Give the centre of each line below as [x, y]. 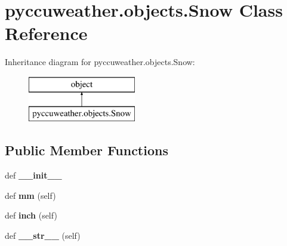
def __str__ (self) [43, 236]
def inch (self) [31, 215]
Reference [46, 33]
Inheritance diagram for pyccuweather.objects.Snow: [100, 62]
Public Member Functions [87, 150]
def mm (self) [30, 195]
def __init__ [33, 175]
